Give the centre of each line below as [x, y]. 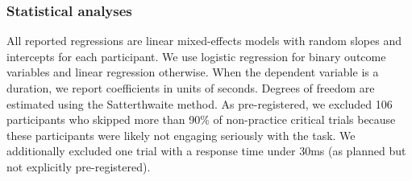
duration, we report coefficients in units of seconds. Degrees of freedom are [191, 88]
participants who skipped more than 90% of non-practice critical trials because [201, 119]
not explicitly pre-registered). [79, 166]
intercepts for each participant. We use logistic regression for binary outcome [196, 56]
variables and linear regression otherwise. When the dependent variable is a [193, 72]
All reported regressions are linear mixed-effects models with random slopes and [204, 41]
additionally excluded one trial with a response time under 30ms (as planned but [206, 151]
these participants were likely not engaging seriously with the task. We [181, 135]
